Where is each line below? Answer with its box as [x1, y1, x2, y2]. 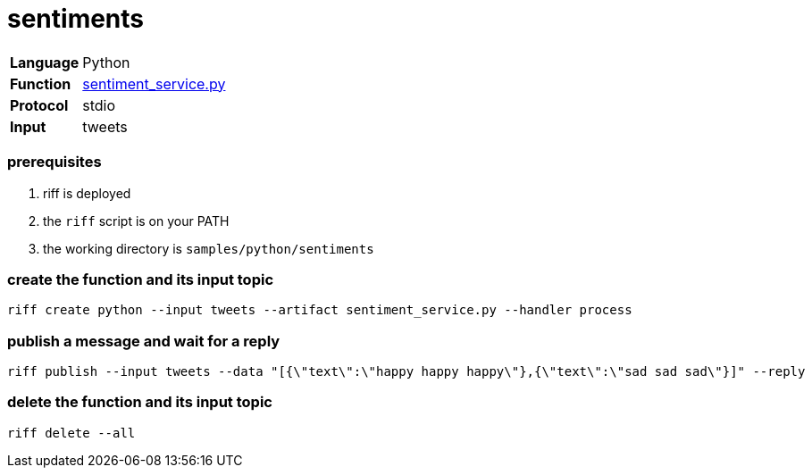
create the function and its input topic [7, 270, 274, 288]
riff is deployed [43, 185, 131, 201]
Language [10, 53, 80, 71]
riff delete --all [7, 425, 136, 440]
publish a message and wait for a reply [7, 331, 280, 350]
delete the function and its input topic [7, 393, 272, 412]
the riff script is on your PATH [43, 212, 230, 229]
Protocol [10, 96, 69, 114]
